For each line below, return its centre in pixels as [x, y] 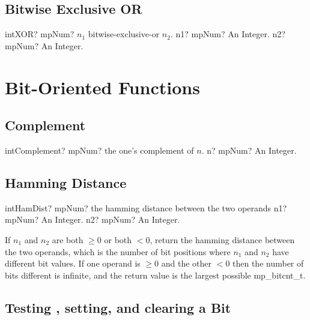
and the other [187, 263]
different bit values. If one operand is [73, 263]
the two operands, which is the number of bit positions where [118, 251]
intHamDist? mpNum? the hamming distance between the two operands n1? [146, 207]
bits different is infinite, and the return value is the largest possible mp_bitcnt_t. [155, 275]
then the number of [268, 263]
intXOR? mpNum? [40, 34]
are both [68, 239]
